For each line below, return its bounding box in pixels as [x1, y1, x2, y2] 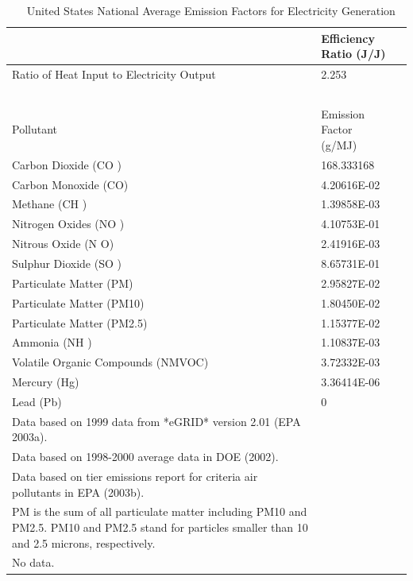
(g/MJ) [321, 136, 357, 153]
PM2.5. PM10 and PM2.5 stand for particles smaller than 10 [12, 519, 308, 536]
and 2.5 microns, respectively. [12, 534, 156, 551]
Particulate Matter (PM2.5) [12, 314, 148, 331]
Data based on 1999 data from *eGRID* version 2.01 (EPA [12, 413, 301, 429]
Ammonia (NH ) [12, 334, 92, 351]
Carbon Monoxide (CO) [12, 176, 129, 192]
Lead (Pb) [12, 393, 62, 409]
